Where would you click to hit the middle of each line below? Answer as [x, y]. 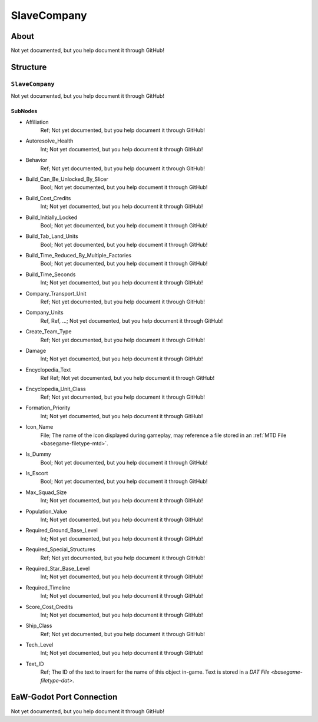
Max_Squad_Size [46, 492]
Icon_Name [39, 427]
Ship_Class [39, 626]
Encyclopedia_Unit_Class [56, 389]
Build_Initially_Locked [52, 217]
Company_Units [45, 313]
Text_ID [35, 664]
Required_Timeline [48, 587]
